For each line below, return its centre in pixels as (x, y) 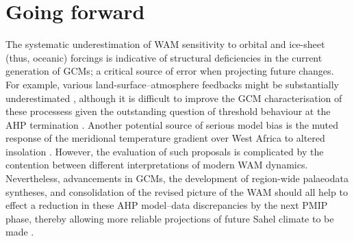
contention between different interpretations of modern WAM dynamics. (157, 165)
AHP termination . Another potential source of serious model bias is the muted (172, 124)
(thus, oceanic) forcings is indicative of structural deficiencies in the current (164, 57)
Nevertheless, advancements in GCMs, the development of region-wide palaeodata (177, 178)
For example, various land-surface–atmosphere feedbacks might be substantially (172, 84)
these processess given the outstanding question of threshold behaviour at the (168, 111)
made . (20, 232)
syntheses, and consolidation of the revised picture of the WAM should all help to (177, 191)
